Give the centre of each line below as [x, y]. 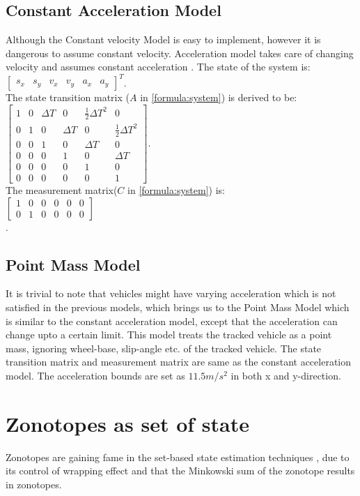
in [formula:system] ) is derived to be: [219, 97]
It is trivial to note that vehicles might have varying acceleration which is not [171, 293]
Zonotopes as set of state [127, 423]
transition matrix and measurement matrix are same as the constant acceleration [179, 362]
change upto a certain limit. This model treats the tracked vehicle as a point [169, 335]
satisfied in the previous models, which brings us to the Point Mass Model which [178, 307]
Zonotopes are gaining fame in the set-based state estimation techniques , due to [178, 457]
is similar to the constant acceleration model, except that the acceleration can [172, 321]
